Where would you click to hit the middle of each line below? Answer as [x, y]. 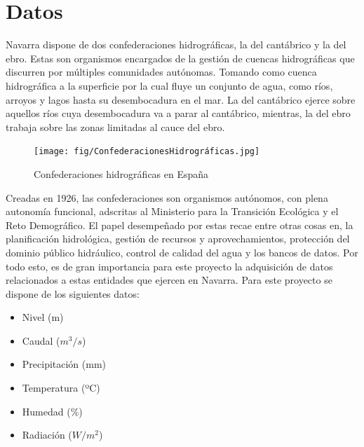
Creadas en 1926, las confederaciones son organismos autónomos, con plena [167, 197]
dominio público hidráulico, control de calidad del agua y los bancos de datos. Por [182, 252]
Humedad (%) [52, 411]
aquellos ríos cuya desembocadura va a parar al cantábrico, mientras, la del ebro [178, 113]
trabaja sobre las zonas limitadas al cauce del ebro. [115, 126]
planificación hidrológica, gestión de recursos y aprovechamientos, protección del [178, 239]
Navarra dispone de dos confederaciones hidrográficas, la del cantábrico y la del [176, 44]
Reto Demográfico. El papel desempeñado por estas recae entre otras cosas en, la [180, 225]
